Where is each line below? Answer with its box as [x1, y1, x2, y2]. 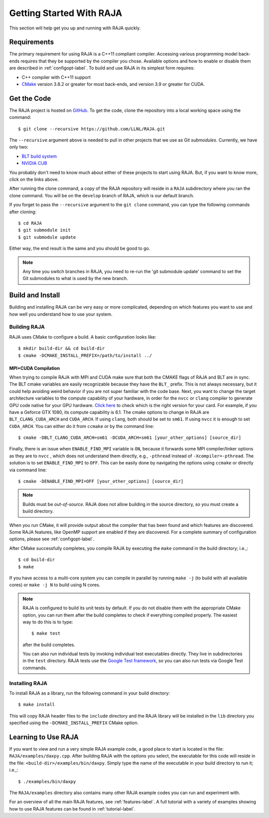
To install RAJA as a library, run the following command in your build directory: [9, 690, 170, 696]
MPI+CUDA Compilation [9, 365, 60, 371]
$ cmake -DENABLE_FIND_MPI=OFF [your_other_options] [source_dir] [18, 478, 184, 484]
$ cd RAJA [18, 220, 42, 226]
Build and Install [9, 291, 60, 300]
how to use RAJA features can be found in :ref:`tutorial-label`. [9, 806, 135, 812]
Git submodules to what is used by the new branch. [22, 275, 128, 282]
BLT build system [21, 153, 57, 159]
